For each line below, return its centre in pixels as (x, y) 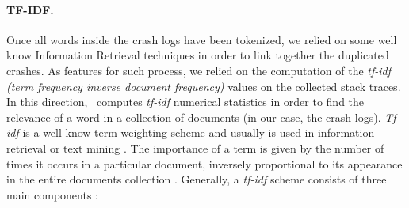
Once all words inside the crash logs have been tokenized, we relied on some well (202, 39)
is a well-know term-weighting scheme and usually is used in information (199, 132)
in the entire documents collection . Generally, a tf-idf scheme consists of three (197, 179)
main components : (52, 194)
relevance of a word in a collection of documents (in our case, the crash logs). (194, 117)
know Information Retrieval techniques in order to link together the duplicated (198, 55)
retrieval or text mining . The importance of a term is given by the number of (195, 147)
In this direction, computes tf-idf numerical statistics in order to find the (185, 102)
